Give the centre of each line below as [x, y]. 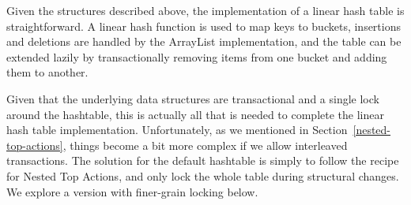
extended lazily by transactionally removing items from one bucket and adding [197, 56]
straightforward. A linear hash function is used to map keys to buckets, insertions [204, 26]
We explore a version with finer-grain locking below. [132, 191]
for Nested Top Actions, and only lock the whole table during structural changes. [203, 175]
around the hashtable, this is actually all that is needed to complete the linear [195, 114]
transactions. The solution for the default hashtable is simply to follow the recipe [203, 160]
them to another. [47, 72]
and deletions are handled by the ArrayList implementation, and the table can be [204, 41]
